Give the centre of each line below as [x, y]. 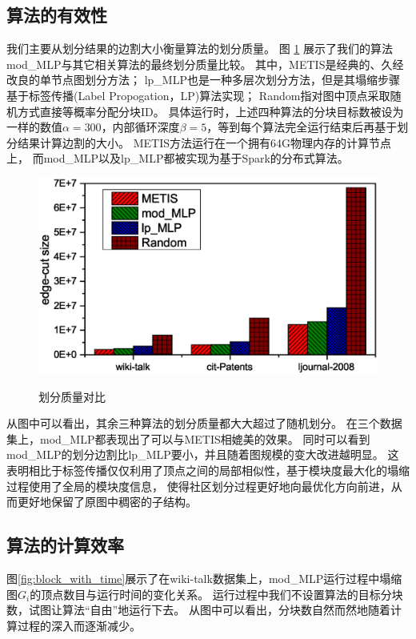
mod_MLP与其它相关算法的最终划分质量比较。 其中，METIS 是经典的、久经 [205, 64]
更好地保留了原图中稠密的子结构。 [107, 502]
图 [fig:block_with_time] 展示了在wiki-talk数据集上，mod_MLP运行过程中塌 [199, 579]
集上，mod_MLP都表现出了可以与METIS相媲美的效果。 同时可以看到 [188, 438]
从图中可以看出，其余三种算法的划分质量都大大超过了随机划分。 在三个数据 [204, 423]
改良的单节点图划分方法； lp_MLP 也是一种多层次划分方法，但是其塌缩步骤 [203, 80]
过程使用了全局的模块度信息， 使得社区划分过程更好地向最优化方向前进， [199, 486]
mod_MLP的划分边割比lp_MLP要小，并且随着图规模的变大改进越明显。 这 [203, 454]
